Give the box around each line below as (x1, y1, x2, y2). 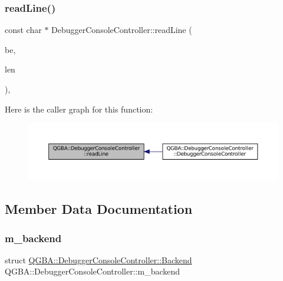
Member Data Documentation (5, 200, 193, 218)
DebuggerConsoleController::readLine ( (51, 24, 192, 36)
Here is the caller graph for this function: (5, 103, 153, 115)
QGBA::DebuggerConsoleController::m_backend (5, 265, 180, 277)
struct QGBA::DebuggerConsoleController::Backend (5, 253, 192, 266)
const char (5, 24, 42, 36)
